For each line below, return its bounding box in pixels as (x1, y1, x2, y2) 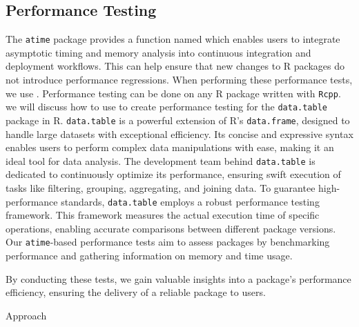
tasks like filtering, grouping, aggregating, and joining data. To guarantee (6, 181, 316, 195)
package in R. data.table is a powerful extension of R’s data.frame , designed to (6, 112, 350, 127)
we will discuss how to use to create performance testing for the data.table (6, 99, 328, 114)
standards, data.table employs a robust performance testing (61, 194, 320, 208)
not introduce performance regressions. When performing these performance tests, (6, 72, 353, 87)
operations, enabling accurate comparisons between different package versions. (6, 221, 336, 235)
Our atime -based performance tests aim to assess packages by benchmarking (6, 235, 330, 249)
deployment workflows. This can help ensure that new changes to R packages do (6, 59, 345, 73)
